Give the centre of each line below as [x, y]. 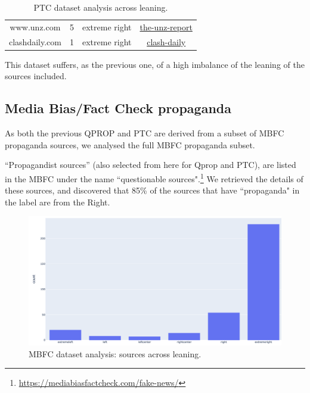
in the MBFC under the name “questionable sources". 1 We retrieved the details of [154, 177]
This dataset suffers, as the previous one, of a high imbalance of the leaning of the [155, 64]
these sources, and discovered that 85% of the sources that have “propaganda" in [152, 190]
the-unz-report [166, 26]
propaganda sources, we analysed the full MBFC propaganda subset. [130, 144]
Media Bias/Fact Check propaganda [118, 108]
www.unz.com [35, 26]
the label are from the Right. [58, 202]
